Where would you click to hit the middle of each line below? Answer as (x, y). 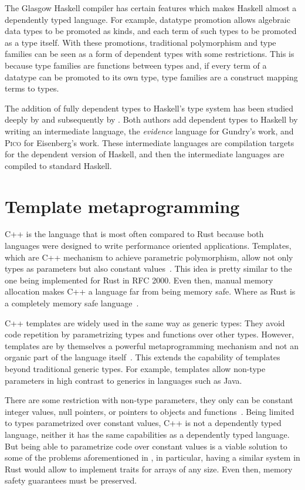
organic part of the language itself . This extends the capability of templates (143, 357)
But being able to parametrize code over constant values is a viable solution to (146, 446)
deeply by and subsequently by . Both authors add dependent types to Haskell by (151, 119)
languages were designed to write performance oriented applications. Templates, (148, 246)
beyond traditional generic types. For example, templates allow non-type (135, 368)
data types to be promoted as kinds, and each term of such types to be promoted (151, 31)
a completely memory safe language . (72, 303)
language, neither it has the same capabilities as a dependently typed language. (147, 434)
